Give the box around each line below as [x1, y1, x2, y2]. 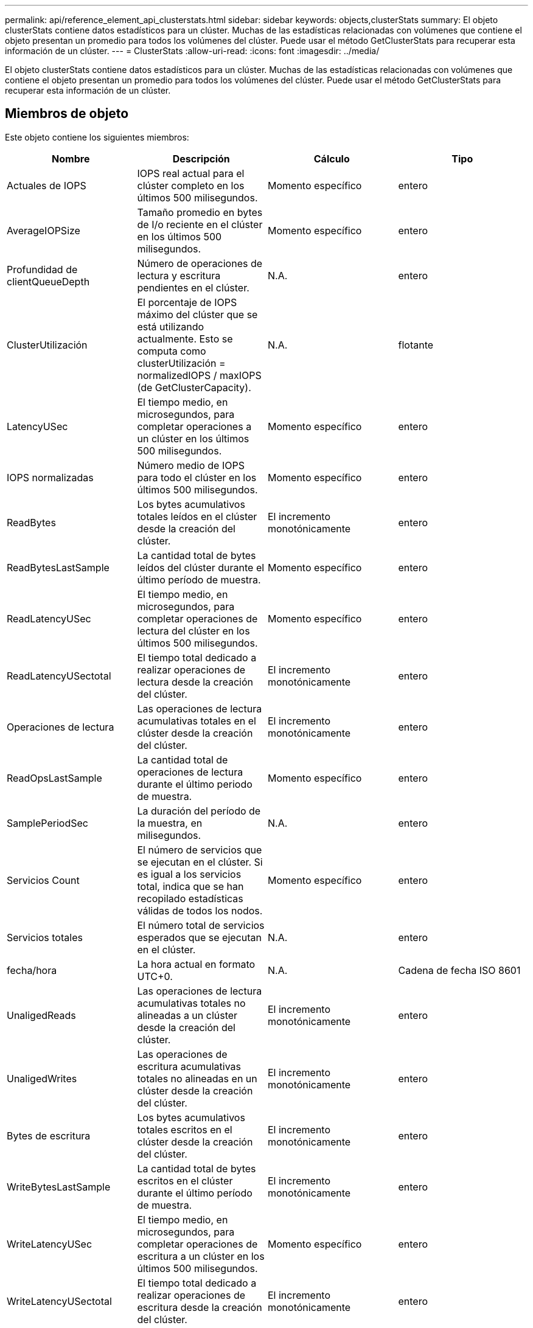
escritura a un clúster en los [137, 1250, 265, 1262]
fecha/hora [7, 964, 57, 976]
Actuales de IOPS [7, 179, 86, 192]
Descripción [172, 152, 230, 165]
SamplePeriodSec [7, 816, 88, 829]
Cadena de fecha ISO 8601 [398, 964, 521, 976]
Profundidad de [7, 263, 78, 276]
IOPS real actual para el [137, 167, 245, 179]
